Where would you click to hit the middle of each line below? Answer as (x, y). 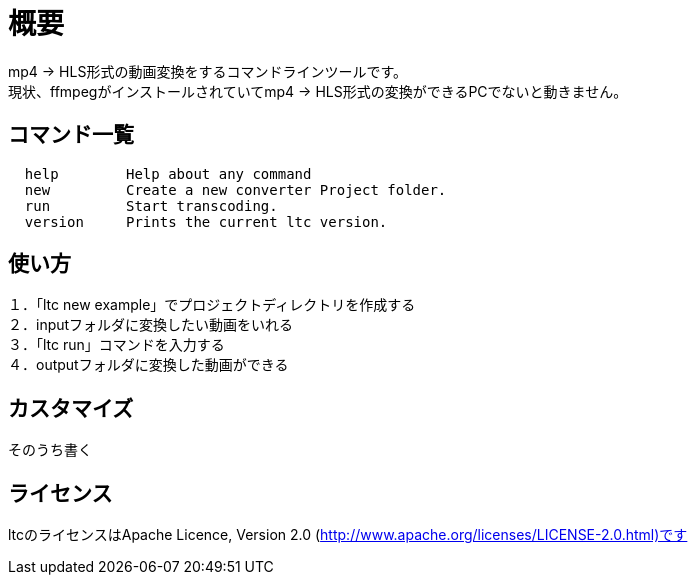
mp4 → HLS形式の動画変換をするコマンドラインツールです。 (208, 71)
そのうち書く (50, 450)
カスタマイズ (71, 408)
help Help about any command (168, 173)
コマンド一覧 (71, 135)
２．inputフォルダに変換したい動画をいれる (151, 325)
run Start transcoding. (151, 205)
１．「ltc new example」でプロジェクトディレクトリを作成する (212, 305)
